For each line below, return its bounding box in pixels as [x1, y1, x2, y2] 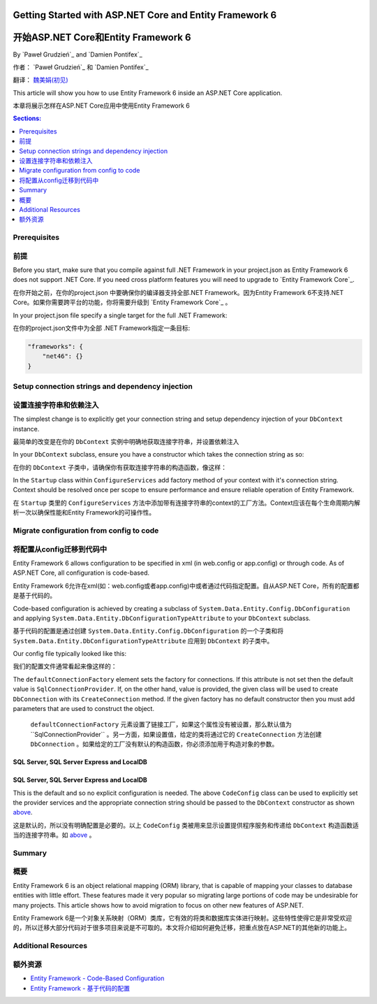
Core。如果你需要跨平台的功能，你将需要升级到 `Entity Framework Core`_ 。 [13, 298, 232, 307]
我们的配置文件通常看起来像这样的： [13, 662, 117, 670]
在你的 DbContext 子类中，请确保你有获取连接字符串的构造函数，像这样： [13, 463, 227, 471]
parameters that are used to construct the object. [13, 705, 155, 713]
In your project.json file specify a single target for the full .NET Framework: [13, 311, 228, 320]
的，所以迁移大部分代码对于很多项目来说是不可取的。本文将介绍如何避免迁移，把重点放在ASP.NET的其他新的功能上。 [13, 924, 351, 932]
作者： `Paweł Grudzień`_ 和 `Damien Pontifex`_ [13, 63, 149, 71]
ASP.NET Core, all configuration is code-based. [13, 568, 150, 577]
